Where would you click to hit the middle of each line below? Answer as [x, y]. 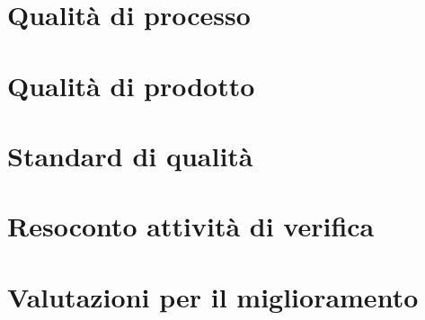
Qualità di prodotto [131, 85]
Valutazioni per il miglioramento [213, 296]
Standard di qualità [130, 155]
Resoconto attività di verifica [191, 226]
